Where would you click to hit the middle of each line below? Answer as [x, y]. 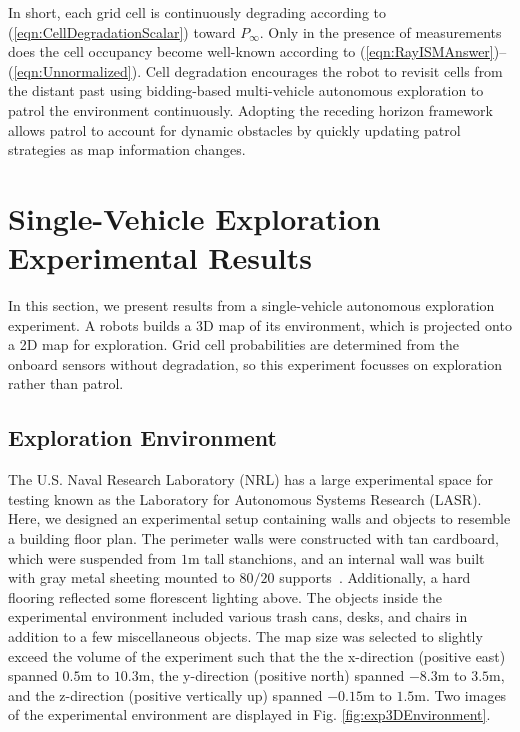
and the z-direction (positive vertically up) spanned [165, 694]
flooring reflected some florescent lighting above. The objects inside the [225, 596]
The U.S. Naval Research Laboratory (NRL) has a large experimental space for [250, 479]
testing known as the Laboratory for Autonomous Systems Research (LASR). [245, 498]
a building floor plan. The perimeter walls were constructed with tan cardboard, [253, 538]
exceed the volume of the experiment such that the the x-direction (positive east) [257, 655]
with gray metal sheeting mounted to [121, 577]
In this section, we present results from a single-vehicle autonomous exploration [251, 305]
